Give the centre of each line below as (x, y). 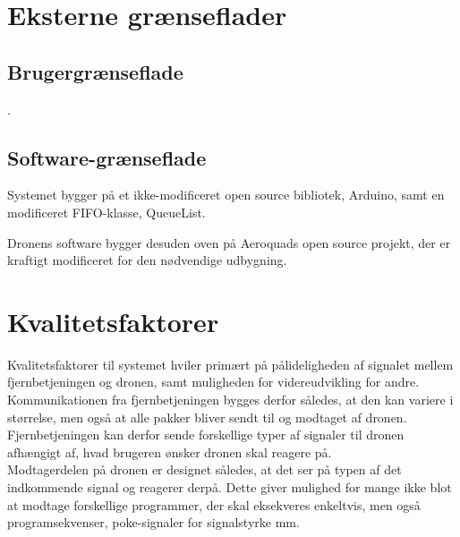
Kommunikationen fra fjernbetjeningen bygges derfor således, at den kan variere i (230, 400)
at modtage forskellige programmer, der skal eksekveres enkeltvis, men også (214, 504)
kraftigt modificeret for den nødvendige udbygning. (147, 260)
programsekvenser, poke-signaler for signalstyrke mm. (153, 522)
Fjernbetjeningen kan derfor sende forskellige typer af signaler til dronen (206, 435)
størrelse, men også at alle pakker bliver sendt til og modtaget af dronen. (207, 417)
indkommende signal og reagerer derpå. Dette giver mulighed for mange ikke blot (230, 487)
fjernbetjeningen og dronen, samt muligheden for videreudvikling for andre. (213, 382)
